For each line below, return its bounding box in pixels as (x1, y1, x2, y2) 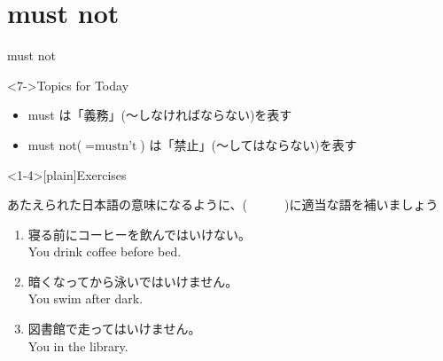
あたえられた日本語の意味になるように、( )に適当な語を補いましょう (7, 195, 439, 214)
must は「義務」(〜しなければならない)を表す (27, 106, 292, 124)
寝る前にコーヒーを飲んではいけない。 (27, 224, 252, 243)
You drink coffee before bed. (27, 242, 182, 261)
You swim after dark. (27, 289, 144, 308)
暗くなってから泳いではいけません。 (27, 271, 238, 290)
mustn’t (94, 139, 137, 153)
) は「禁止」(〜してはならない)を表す (140, 135, 357, 153)
